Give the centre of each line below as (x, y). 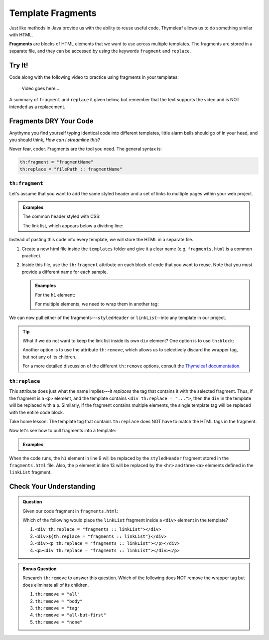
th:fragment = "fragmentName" (57, 162)
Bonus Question (40, 569)
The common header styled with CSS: (62, 216)
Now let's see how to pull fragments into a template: (63, 431)
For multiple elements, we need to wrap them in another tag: (97, 304)
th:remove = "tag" (58, 608)
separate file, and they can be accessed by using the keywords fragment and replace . (100, 51)
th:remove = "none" (59, 622)
